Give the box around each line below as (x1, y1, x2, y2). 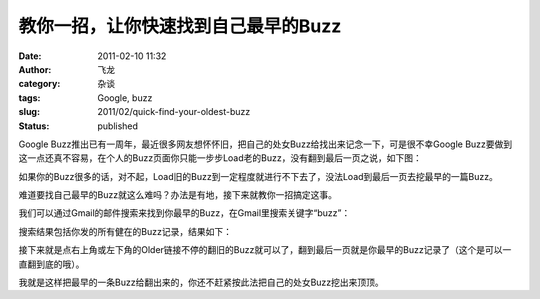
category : (18, 78, 61, 90)
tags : (18, 91, 41, 104)
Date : (18, 50, 42, 62)
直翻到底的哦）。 (18, 258, 85, 270)
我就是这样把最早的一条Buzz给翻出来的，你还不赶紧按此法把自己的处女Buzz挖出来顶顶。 (18, 276, 384, 289)
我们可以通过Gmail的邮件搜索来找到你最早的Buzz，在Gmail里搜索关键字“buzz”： (18, 207, 351, 219)
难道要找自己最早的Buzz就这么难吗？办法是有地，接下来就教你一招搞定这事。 (18, 189, 337, 201)
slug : (18, 106, 40, 118)
